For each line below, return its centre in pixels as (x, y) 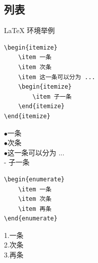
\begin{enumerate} (34, 179)
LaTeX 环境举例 (30, 30)
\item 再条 (35, 209)
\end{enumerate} (31, 219)
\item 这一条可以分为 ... (57, 77)
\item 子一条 (52, 96)
